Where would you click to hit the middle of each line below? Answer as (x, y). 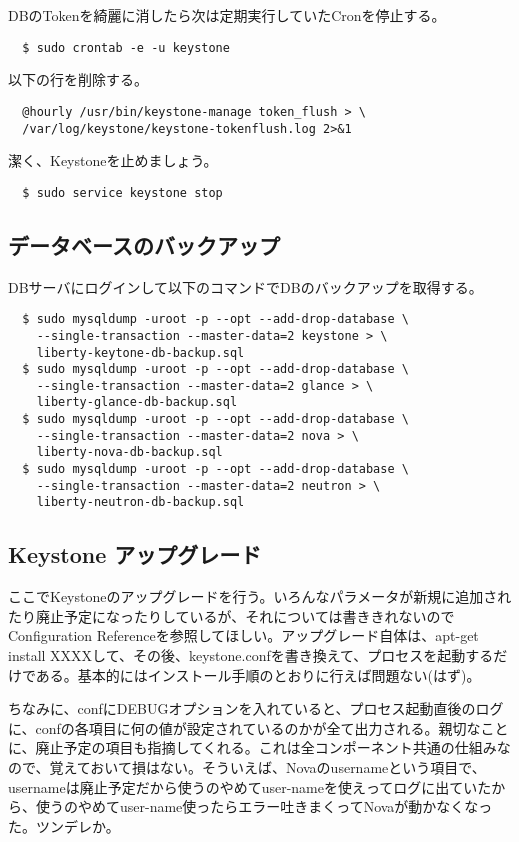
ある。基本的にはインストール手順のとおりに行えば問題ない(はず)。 (258, 674)
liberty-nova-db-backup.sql (129, 452)
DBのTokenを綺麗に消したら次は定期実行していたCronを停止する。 (227, 15)
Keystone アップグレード (135, 554)
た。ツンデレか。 (64, 825)
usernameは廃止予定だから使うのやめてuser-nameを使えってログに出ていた (250, 786)
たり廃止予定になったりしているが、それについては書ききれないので (231, 615)
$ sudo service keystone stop (122, 192)
